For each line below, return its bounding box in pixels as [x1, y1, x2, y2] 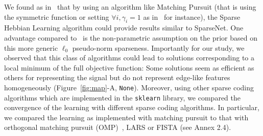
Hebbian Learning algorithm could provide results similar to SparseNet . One [4, 22, 244, 33]
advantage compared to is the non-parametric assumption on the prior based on [4, 32, 257, 43]
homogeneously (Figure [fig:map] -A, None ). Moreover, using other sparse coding [4, 82, 254, 92]
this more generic [4, 42, 58, 53]
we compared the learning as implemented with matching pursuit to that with [4, 112, 249, 122]
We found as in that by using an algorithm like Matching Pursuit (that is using [4, 2, 256, 12]
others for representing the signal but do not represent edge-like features [4, 72, 230, 83]
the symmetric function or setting [4, 11, 109, 22]
